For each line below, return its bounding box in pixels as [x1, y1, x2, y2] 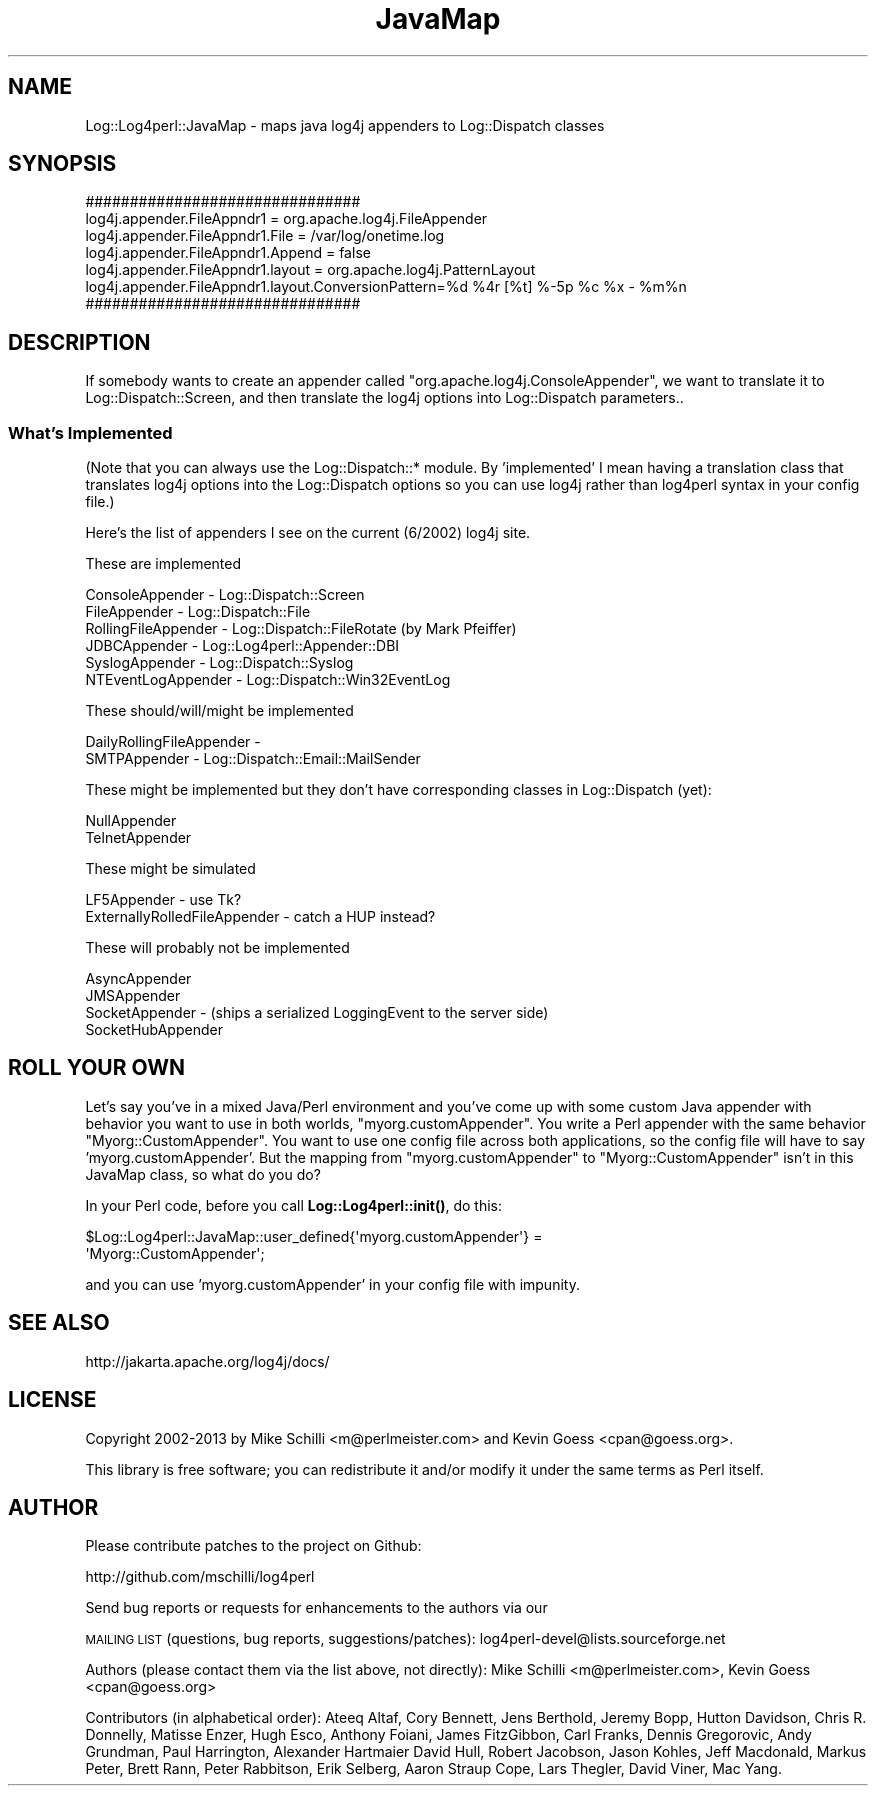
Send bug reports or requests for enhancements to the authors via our [85, 1599, 548, 1617]
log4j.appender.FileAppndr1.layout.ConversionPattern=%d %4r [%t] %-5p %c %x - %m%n [85, 278, 687, 296]
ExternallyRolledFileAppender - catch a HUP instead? [85, 908, 436, 926]
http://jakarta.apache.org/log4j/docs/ [85, 1352, 330, 1370]
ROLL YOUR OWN [8, 1055, 185, 1081]
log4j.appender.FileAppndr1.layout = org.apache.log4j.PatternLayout [85, 261, 536, 279]
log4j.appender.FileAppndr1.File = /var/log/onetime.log [85, 227, 445, 245]
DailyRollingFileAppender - [85, 733, 261, 751]
